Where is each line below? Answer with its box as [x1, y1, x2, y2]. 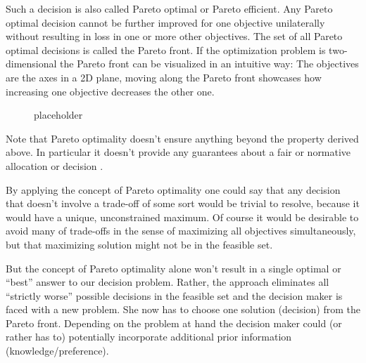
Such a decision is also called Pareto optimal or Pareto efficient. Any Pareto [6, 1, 333, 15]
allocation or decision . [6, 158, 103, 173]
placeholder [34, 107, 83, 122]
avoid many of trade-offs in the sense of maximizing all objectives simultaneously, [6, 223, 356, 238]
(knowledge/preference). [6, 343, 109, 358]
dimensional [6, 56, 57, 71]
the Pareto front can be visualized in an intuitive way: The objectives [60, 56, 359, 71]
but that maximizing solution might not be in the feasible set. [6, 237, 273, 251]
